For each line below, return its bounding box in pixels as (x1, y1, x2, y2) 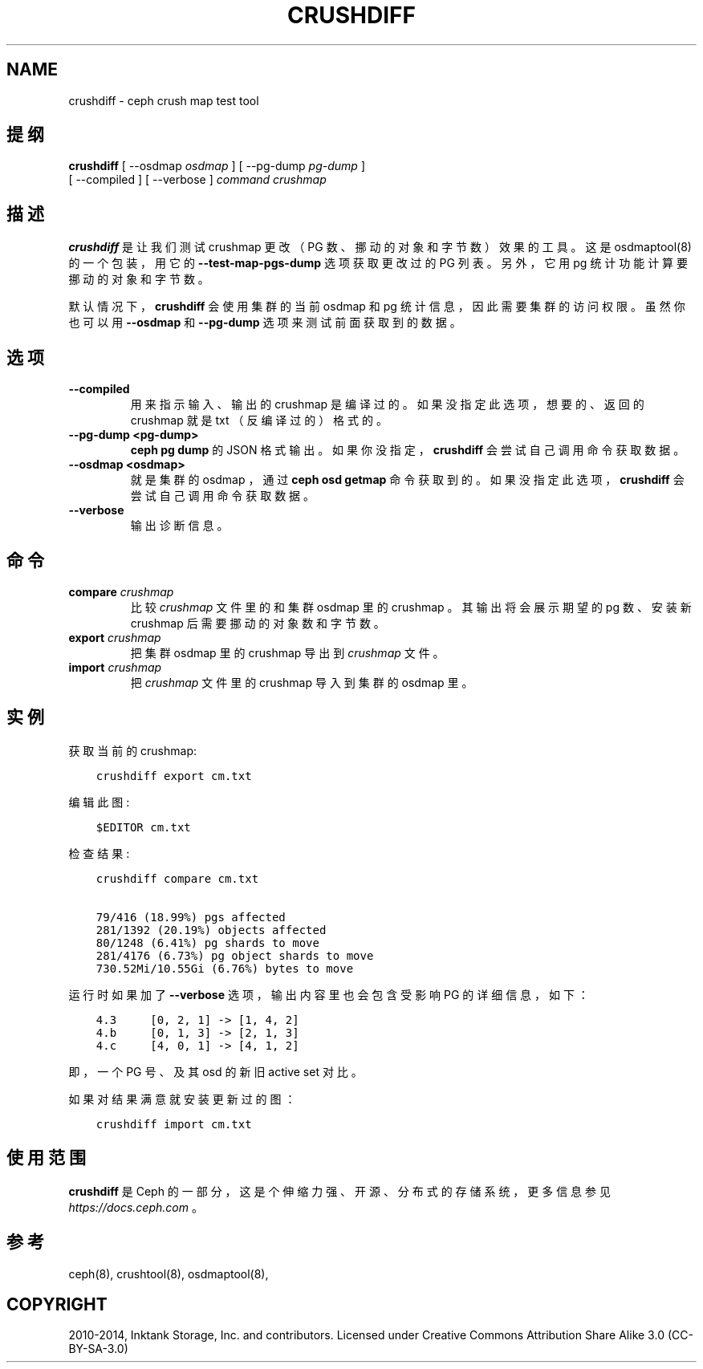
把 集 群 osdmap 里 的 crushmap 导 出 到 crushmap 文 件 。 (130, 645, 445, 660)
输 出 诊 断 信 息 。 (130, 518, 229, 533)
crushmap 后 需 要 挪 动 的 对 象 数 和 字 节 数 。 (130, 615, 385, 630)
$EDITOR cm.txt (95, 820, 191, 834)
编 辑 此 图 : (68, 794, 130, 809)
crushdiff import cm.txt (95, 1117, 252, 1131)
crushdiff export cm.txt (95, 769, 252, 782)
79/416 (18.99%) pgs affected (95, 910, 286, 924)
